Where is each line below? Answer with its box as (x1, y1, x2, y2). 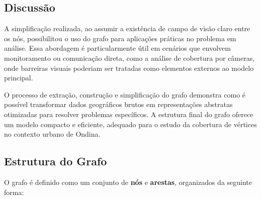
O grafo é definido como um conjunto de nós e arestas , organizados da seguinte (4, 176, 252, 187)
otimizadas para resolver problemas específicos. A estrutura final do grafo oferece (4, 109, 253, 119)
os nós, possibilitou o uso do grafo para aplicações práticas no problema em (4, 33, 236, 43)
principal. (4, 72, 33, 83)
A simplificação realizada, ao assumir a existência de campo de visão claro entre (4, 23, 250, 34)
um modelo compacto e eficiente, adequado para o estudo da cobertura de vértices (4, 119, 257, 129)
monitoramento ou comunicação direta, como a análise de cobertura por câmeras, (4, 52, 255, 63)
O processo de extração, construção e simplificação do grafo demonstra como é (4, 89, 246, 99)
